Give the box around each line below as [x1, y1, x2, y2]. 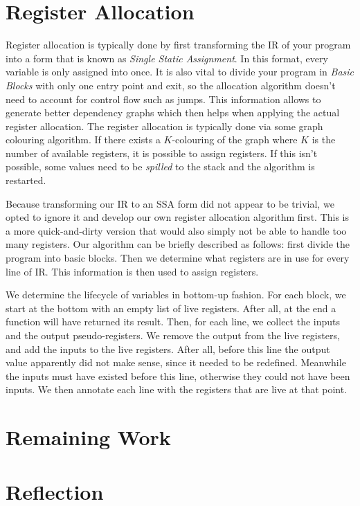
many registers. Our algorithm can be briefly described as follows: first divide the [6, 237, 350, 251]
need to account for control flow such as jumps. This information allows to [6, 91, 321, 106]
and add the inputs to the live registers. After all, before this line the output [6, 341, 330, 356]
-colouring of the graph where [172, 132, 298, 147]
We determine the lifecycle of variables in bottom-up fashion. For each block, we [6, 287, 346, 302]
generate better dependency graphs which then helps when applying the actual [6, 105, 340, 120]
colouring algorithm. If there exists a [6, 132, 161, 147]
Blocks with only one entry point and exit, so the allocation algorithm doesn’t [6, 78, 336, 92]
